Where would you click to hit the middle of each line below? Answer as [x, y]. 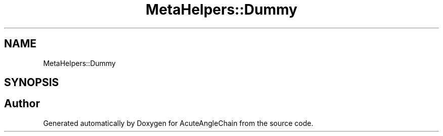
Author [22, 104]
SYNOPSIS [32, 83]
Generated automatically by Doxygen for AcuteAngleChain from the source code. [178, 123]
